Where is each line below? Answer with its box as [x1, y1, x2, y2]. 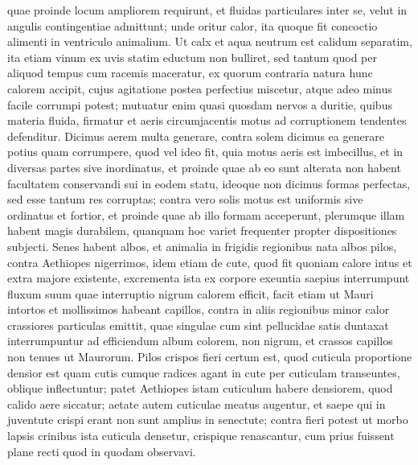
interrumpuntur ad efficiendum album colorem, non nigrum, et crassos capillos [7, 332, 393, 349]
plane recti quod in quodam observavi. [7, 442, 196, 459]
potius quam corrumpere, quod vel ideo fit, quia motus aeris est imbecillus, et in [7, 143, 404, 160]
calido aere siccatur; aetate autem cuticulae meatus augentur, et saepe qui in [7, 395, 386, 412]
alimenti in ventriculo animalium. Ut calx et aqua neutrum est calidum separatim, [7, 33, 412, 50]
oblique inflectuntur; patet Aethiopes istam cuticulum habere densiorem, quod [7, 380, 393, 397]
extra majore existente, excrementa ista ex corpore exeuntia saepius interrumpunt [7, 270, 410, 286]
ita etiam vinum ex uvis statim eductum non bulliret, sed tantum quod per [7, 48, 377, 65]
